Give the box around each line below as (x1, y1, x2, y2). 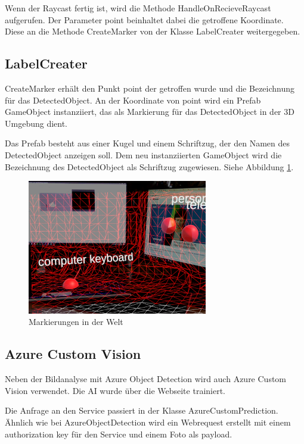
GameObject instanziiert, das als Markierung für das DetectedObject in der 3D (5, 105, 294, 118)
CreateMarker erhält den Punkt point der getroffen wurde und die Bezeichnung (5, 82, 295, 94)
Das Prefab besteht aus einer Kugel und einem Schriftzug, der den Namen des (5, 137, 290, 149)
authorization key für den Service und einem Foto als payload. (5, 427, 232, 440)
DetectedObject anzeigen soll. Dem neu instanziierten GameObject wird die (5, 148, 282, 161)
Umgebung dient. (5, 117, 68, 129)
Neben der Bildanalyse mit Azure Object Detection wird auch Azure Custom (5, 373, 287, 385)
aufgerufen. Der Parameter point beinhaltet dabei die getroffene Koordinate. (5, 13, 284, 26)
